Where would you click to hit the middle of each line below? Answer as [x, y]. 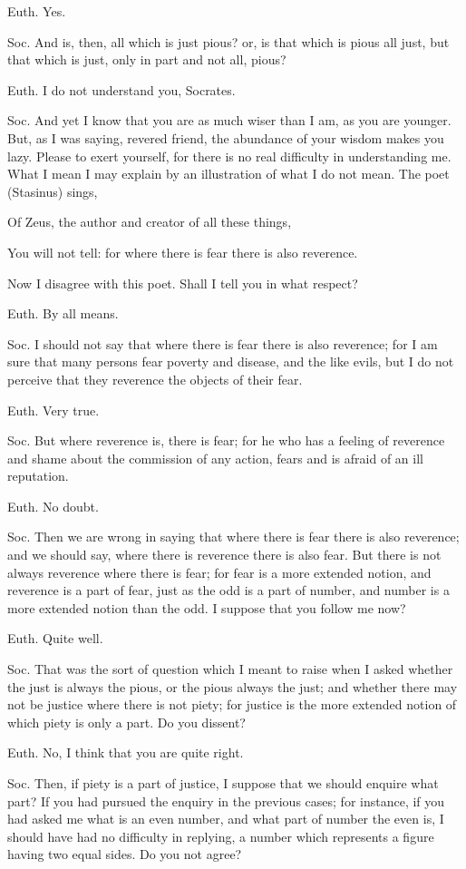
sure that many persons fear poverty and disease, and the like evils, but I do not [231, 361]
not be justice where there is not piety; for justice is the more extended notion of [232, 704]
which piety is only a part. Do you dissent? [126, 722]
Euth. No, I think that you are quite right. [126, 752]
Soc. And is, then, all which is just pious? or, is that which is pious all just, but [228, 41]
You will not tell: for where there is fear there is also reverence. [183, 252]
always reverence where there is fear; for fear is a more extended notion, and [219, 572]
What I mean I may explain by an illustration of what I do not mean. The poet [228, 174]
